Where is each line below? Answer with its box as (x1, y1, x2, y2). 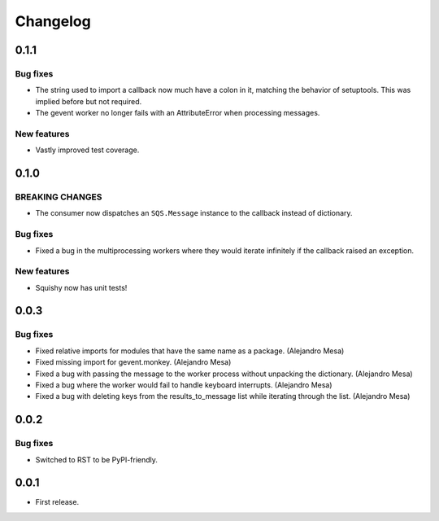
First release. (35, 497, 80, 507)
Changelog (15, 12, 91, 30)
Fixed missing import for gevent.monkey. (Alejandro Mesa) (35, 357, 232, 367)
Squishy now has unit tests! (35, 282, 128, 292)
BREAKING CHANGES (15, 191, 102, 203)
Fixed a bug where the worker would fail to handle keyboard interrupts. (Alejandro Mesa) (35, 380, 333, 390)
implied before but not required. (35, 96, 142, 106)
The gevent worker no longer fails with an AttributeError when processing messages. (35, 108, 320, 118)
